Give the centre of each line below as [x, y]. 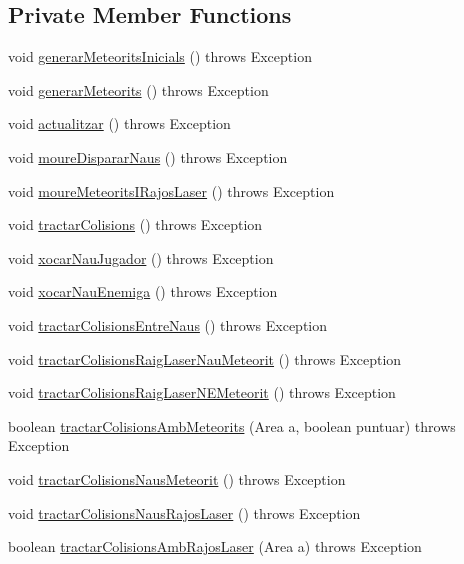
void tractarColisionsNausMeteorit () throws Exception [177, 478]
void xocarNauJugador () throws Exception [141, 257]
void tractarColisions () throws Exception [135, 224]
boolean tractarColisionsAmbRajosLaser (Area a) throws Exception [215, 546]
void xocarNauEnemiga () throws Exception [143, 291]
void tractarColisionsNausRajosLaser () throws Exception [184, 512]
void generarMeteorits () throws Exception [138, 89]
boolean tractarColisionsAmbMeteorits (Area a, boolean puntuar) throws [232, 425]
